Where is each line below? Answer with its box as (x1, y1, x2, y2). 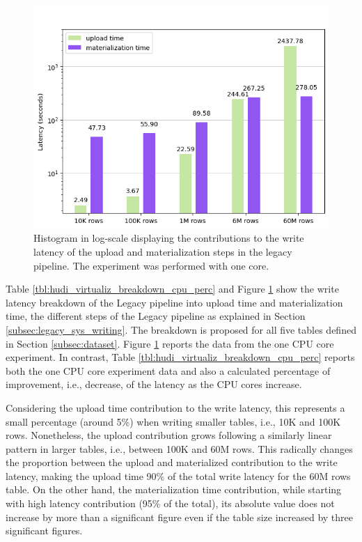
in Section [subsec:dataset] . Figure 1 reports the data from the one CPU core (6, 336, 334, 350)
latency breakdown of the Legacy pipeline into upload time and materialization (6, 295, 343, 309)
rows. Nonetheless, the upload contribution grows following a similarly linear (6, 428, 332, 442)
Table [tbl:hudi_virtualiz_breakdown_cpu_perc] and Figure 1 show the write (6, 281, 339, 296)
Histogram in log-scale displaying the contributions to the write (33, 231, 304, 245)
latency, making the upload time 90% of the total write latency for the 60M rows (6, 468, 351, 483)
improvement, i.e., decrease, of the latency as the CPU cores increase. (6, 377, 302, 392)
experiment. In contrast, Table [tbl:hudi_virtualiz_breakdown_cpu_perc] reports (6, 350, 355, 364)
